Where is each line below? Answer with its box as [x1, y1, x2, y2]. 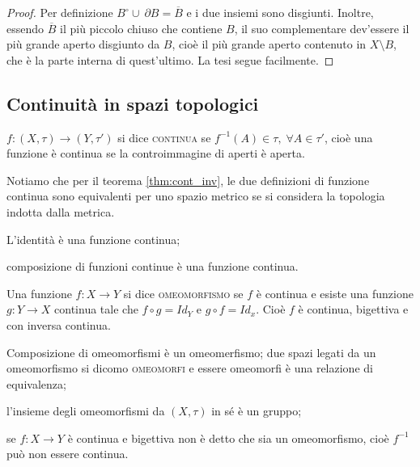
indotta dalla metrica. [6, 203, 115, 220]
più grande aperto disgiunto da [6, 36, 160, 53]
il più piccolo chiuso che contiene [60, 19, 223, 36]
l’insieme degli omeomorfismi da [6, 402, 165, 419]
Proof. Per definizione [6, 4, 113, 20]
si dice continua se [117, 128, 211, 145]
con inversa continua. [6, 316, 111, 333]
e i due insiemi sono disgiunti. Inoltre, [186, 4, 374, 20]
